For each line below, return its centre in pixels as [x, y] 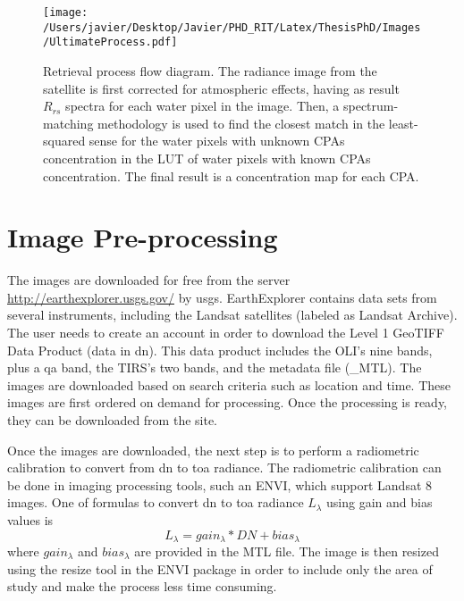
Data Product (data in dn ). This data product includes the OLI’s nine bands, [220, 350]
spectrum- [371, 106]
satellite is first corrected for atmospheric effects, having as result [221, 88]
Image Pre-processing [143, 237]
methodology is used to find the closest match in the [241, 123]
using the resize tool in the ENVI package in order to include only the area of [220, 568]
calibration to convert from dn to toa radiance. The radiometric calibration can [224, 467]
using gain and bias [380, 502]
